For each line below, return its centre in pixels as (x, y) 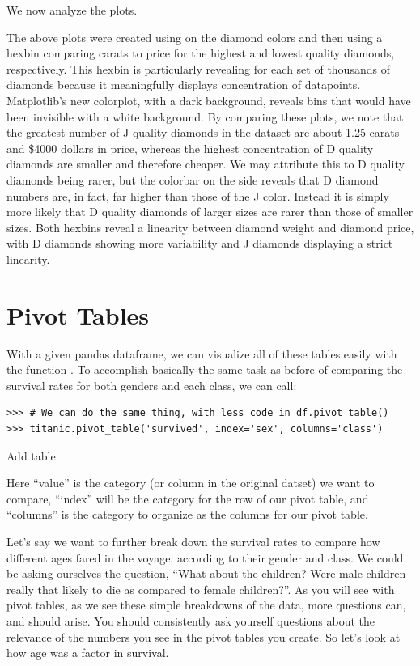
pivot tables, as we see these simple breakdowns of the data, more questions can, (206, 605)
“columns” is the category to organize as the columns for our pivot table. (187, 514)
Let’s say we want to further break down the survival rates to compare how (193, 541)
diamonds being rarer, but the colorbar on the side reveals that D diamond (193, 179)
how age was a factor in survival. (88, 653)
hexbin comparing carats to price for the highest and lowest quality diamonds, (201, 53)
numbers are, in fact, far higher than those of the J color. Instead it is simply (198, 195)
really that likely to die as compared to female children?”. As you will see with (201, 589)
